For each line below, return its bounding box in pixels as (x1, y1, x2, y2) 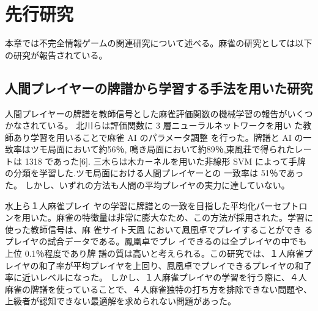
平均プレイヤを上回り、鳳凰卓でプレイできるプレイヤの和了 (73, 259, 312, 271)
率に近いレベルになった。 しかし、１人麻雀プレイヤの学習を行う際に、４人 (5, 271, 307, 284)
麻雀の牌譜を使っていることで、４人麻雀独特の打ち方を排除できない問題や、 (5, 282, 312, 295)
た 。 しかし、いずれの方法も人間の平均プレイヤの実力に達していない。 (5, 179, 290, 191)
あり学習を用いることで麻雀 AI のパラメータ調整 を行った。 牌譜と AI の (13, 130, 303, 143)
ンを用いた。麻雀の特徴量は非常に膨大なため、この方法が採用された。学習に (5, 211, 313, 224)
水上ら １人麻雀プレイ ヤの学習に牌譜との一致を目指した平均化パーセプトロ (5, 199, 308, 212)
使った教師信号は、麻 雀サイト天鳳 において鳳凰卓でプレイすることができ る (5, 223, 313, 235)
